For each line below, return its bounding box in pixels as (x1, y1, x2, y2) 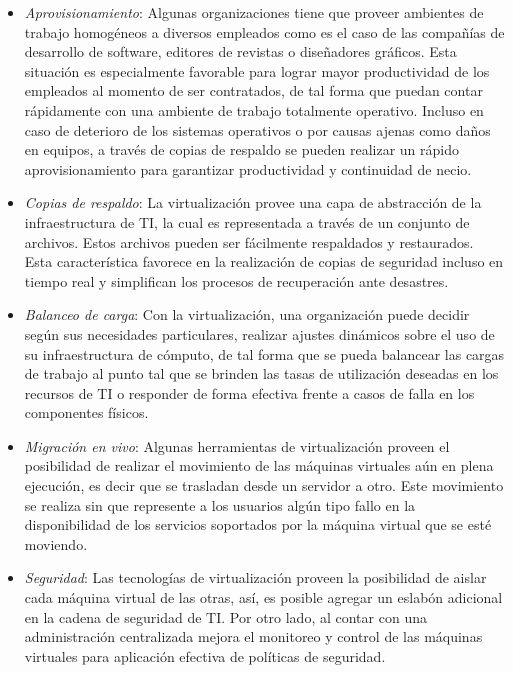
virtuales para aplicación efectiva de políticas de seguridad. (24, 645, 386, 666)
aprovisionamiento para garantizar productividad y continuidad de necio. (24, 158, 472, 179)
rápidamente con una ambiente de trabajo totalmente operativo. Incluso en (24, 99, 484, 120)
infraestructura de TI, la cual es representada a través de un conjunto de (24, 211, 470, 232)
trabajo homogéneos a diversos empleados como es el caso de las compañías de (24, 21, 505, 42)
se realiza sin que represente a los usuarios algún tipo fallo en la (24, 494, 416, 515)
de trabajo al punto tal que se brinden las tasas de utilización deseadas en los (24, 363, 499, 384)
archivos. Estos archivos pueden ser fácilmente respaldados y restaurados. (24, 231, 474, 252)
